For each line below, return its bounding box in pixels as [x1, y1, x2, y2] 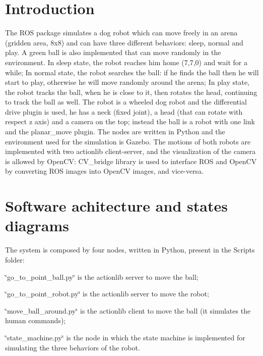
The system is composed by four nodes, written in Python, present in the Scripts [5, 244, 255, 255]
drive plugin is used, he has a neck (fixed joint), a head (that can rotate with [5, 106, 243, 117]
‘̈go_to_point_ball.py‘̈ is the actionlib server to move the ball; [5, 271, 199, 282]
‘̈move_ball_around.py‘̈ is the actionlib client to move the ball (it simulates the [5, 305, 251, 316]
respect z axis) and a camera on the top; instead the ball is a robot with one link [5, 116, 255, 127]
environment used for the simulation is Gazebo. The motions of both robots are [5, 136, 251, 146]
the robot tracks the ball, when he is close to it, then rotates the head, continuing [5, 86, 257, 97]
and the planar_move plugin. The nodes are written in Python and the [5, 126, 225, 137]
